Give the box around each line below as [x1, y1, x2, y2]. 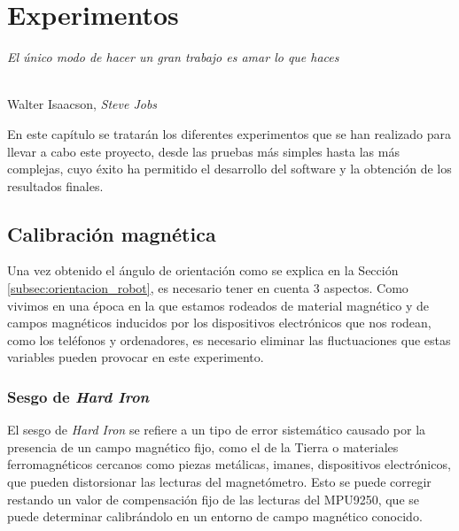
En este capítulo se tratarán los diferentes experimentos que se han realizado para [7, 124, 451, 142]
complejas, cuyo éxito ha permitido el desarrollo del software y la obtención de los [7, 159, 452, 178]
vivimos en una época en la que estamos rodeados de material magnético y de [7, 296, 429, 314]
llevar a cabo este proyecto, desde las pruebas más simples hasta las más [7, 142, 400, 160]
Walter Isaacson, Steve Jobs [7, 95, 158, 113]
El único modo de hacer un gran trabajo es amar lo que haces [7, 48, 339, 66]
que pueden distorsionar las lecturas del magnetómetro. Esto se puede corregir [7, 473, 432, 491]
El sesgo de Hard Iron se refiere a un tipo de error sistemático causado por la [7, 420, 426, 439]
